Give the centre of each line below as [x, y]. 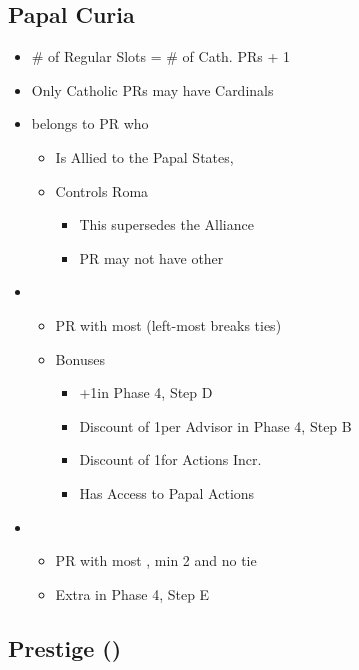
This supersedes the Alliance [166, 224]
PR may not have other [151, 257]
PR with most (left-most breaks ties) [168, 324]
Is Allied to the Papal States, [144, 156]
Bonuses [80, 358]
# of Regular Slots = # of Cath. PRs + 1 [160, 56]
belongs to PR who [90, 123]
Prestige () [65, 647]
